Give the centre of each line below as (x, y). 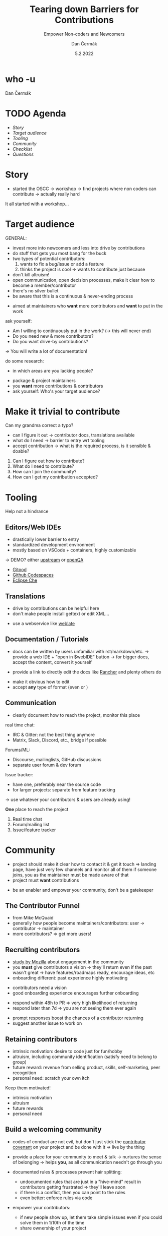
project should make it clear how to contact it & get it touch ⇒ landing (84, 864)
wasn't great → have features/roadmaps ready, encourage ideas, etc (83, 973)
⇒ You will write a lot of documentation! (46, 351)
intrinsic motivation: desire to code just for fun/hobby (67, 1051)
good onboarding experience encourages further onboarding (75, 993)
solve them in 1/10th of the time (52, 1222)
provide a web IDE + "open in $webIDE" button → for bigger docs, (81, 657)
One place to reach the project (37, 809)
